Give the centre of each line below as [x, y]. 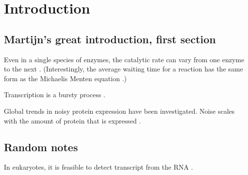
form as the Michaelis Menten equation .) [65, 78]
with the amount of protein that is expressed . [73, 120]
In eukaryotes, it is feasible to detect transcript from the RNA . [99, 167]
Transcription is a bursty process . [55, 95]
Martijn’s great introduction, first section [110, 39]
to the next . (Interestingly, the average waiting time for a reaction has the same [124, 69]
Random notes [41, 147]
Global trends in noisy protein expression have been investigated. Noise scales [119, 111]
